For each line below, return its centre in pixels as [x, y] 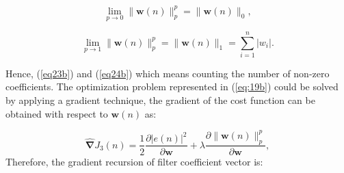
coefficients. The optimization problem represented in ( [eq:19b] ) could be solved [172, 86]
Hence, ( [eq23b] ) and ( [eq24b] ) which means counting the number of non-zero [168, 73]
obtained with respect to [57, 113]
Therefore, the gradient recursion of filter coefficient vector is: [134, 161]
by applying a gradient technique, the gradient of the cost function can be [160, 100]
